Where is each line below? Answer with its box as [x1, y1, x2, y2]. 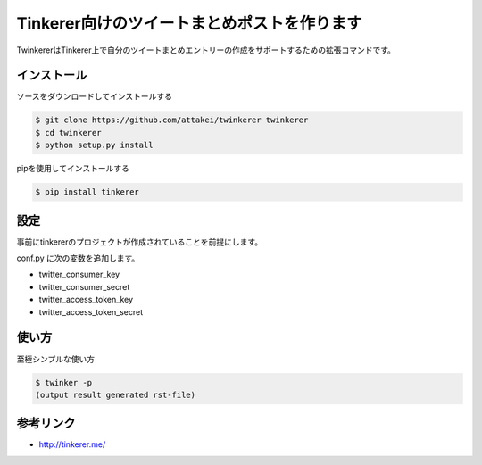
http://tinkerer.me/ [38, 439, 106, 450]
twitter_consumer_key [38, 269, 120, 280]
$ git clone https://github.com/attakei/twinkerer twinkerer [35, 115, 309, 125]
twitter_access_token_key [38, 295, 134, 305]
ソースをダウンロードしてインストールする [16, 91, 173, 102]
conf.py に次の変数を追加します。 [16, 253, 140, 263]
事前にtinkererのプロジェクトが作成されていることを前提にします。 [16, 237, 263, 247]
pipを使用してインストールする [16, 163, 129, 174]
